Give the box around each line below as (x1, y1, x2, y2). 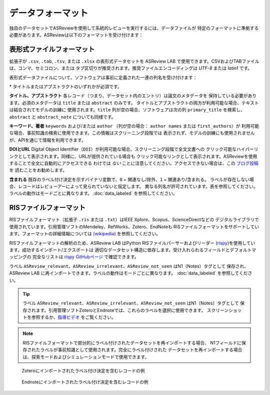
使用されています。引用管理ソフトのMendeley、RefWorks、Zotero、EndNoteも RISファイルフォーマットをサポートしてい (9, 223, 259, 230)
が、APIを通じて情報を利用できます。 (9, 137, 86, 143)
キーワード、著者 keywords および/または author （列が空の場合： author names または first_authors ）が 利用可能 (9, 123, 259, 129)
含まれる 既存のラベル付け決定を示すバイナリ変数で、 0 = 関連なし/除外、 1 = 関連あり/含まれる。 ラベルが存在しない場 (9, 176, 254, 182)
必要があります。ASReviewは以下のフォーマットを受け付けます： (9, 32, 143, 38)
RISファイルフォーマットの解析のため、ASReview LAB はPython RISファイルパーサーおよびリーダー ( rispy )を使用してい (9, 240, 255, 246)
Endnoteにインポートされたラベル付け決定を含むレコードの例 (21, 379, 148, 385)
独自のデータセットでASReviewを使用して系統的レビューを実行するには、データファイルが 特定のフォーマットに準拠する (9, 25, 259, 31)
